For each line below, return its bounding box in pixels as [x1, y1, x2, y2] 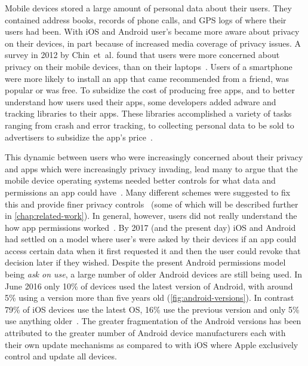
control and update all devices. [5, 350, 117, 362]
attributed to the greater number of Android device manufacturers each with [5, 327, 286, 339]
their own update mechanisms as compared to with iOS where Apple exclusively [5, 338, 298, 350]
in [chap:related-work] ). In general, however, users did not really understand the [5, 209, 297, 222]
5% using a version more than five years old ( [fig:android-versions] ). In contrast [5, 291, 294, 304]
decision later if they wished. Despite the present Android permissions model [5, 256, 286, 269]
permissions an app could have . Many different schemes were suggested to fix [5, 185, 291, 198]
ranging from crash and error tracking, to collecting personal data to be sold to [5, 118, 294, 131]
